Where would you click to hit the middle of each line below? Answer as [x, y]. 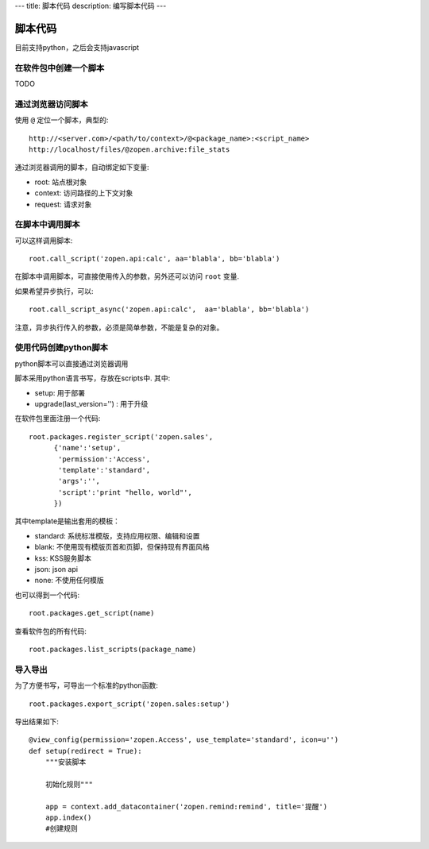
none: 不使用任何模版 [70, 581]
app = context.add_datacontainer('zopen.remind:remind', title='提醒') [186, 807]
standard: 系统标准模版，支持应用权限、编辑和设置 [117, 535]
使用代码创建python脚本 [62, 348]
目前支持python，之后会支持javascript [77, 47]
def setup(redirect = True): [85, 751]
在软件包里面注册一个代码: [58, 419]
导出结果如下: [37, 721]
